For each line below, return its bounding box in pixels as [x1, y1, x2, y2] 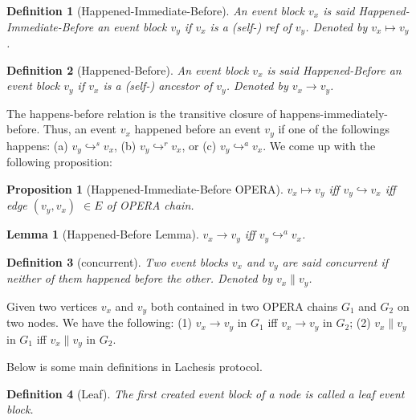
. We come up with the [263, 137, 376, 153]
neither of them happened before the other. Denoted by [6, 270, 272, 287]
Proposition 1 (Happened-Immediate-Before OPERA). [6, 180, 283, 197]
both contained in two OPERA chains [150, 297, 338, 314]
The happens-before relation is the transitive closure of [6, 104, 276, 121]
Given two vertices [6, 297, 97, 314]
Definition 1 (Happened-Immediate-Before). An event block [6, 2, 304, 18]
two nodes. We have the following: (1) [6, 314, 193, 331]
